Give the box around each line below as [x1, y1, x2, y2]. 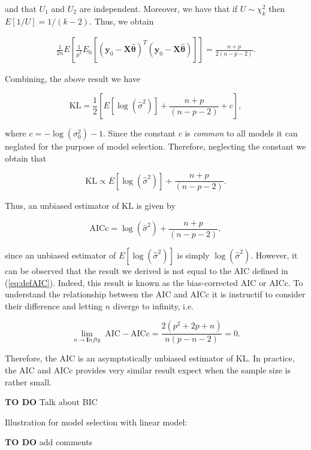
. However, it [250, 248, 298, 261]
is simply [177, 248, 210, 261]
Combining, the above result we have [5, 72, 141, 85]
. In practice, [247, 352, 295, 364]
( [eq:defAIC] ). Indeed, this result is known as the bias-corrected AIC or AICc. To [5, 276, 303, 288]
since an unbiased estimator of [5, 248, 116, 261]
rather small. [5, 375, 52, 388]
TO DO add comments [5, 436, 93, 448]
